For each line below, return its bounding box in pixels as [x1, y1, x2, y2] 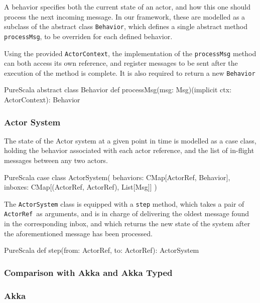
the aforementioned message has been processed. [4, 228, 153, 238]
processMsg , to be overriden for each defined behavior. [4, 31, 173, 41]
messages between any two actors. [4, 155, 108, 165]
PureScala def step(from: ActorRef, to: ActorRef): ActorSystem [4, 245, 199, 255]
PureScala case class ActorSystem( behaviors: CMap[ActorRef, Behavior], [4, 172, 230, 182]
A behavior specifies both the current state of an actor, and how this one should [4, 2, 250, 12]
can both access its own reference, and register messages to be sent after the [4, 58, 238, 68]
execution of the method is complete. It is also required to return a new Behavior [4, 67, 255, 78]
